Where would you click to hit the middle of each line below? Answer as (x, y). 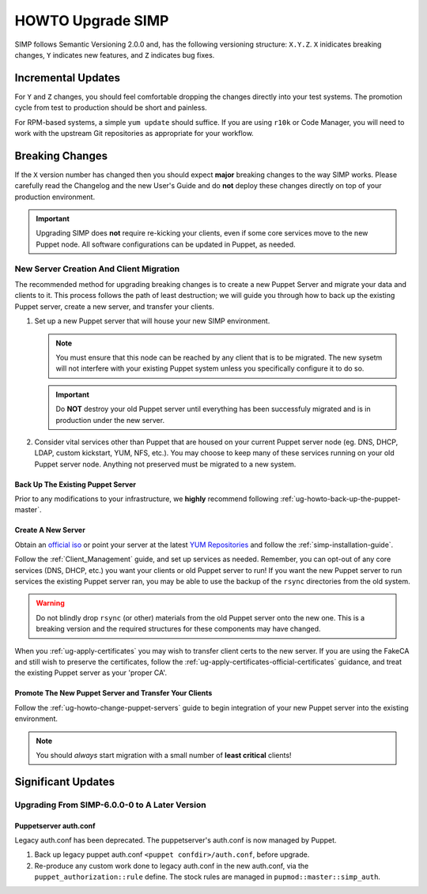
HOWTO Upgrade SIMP (92, 21)
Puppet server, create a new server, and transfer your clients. (115, 306)
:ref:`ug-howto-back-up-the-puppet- (340, 499)
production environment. (55, 197)
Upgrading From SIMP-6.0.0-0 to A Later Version (110, 805)
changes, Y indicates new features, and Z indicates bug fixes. (115, 55)
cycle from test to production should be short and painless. (111, 108)
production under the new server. (110, 420)
